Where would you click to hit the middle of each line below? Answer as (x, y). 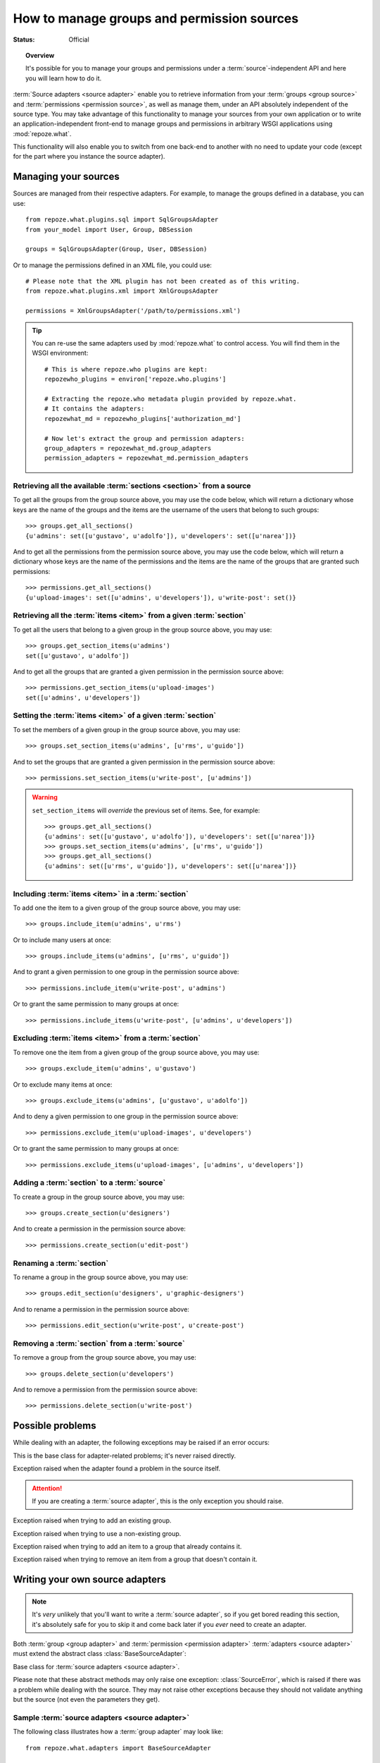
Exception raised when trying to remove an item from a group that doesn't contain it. (135, 1559)
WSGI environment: (60, 353)
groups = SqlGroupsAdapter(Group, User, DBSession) (116, 249)
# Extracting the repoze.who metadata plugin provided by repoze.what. (171, 399)
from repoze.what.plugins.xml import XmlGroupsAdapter (122, 291)
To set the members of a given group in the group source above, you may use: (127, 729)
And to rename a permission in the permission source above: (101, 1309)
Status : (24, 39)
